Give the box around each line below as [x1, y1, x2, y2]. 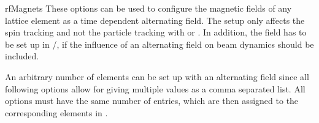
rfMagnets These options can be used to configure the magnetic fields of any [5, 2, 292, 14]
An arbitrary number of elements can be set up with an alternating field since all [5, 70, 309, 83]
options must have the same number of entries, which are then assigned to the [5, 94, 299, 107]
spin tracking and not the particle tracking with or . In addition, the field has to [5, 26, 307, 39]
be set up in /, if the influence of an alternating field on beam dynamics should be [5, 37, 314, 50]
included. [5, 50, 39, 62]
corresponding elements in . [5, 106, 108, 119]
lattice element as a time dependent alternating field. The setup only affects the [5, 13, 305, 26]
